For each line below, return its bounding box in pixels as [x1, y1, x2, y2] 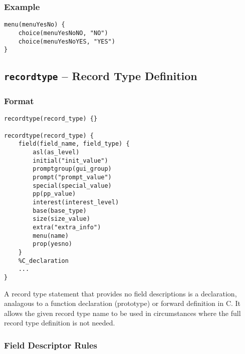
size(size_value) [33, 215, 90, 223]
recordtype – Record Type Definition [4, 68, 197, 84]
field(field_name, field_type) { [18, 140, 130, 148]
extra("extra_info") [33, 223, 101, 231]
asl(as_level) [33, 149, 80, 156]
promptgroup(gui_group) [33, 165, 112, 173]
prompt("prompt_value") [33, 174, 112, 181]
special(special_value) [33, 182, 112, 189]
